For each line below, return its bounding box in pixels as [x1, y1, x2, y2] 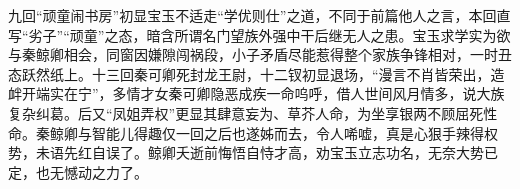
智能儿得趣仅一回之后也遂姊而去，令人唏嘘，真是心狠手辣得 [91, 122, 484, 143]
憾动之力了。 [63, 161, 148, 182]
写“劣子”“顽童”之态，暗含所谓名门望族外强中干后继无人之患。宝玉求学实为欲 [8, 24, 511, 45]
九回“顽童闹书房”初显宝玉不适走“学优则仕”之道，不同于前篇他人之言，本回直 [8, 5, 511, 25]
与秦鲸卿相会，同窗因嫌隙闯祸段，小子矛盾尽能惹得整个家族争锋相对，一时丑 [8, 44, 512, 65]
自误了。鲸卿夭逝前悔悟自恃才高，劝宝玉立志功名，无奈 [91, 142, 456, 163]
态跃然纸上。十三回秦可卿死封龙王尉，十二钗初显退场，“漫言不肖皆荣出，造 [8, 63, 505, 84]
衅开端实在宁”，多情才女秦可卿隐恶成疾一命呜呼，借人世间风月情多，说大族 [8, 83, 505, 104]
